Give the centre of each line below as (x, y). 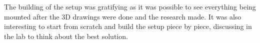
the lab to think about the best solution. (66, 36)
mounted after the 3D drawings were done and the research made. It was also (123, 16)
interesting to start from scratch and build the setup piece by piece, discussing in (128, 26)
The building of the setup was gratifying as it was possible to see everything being (130, 6)
